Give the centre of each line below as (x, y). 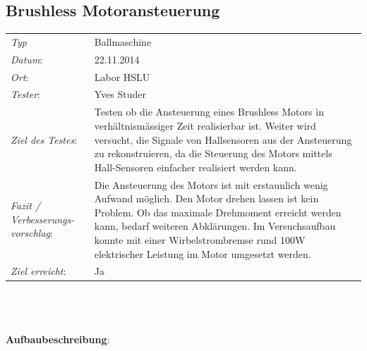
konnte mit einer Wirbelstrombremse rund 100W (200, 239)
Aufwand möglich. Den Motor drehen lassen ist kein (206, 198)
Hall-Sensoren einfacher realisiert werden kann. (195, 167)
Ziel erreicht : (38, 271)
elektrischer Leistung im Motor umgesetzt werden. (203, 253)
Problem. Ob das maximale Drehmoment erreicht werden (218, 212)
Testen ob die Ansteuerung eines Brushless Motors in (209, 112)
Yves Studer (120, 94)
